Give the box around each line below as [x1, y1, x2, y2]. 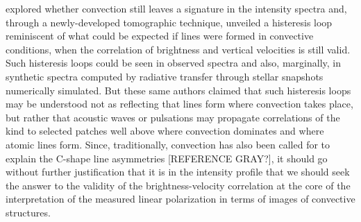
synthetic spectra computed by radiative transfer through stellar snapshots [6, 69, 324, 83]
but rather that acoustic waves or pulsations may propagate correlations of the [6, 110, 340, 124]
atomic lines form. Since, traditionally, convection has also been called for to [6, 137, 330, 151]
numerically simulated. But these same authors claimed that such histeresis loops [6, 83, 351, 97]
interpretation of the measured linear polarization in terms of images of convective [6, 191, 355, 206]
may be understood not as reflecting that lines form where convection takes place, [6, 96, 353, 111]
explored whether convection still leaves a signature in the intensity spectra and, [6, 1, 347, 15]
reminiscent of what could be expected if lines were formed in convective [6, 28, 314, 43]
